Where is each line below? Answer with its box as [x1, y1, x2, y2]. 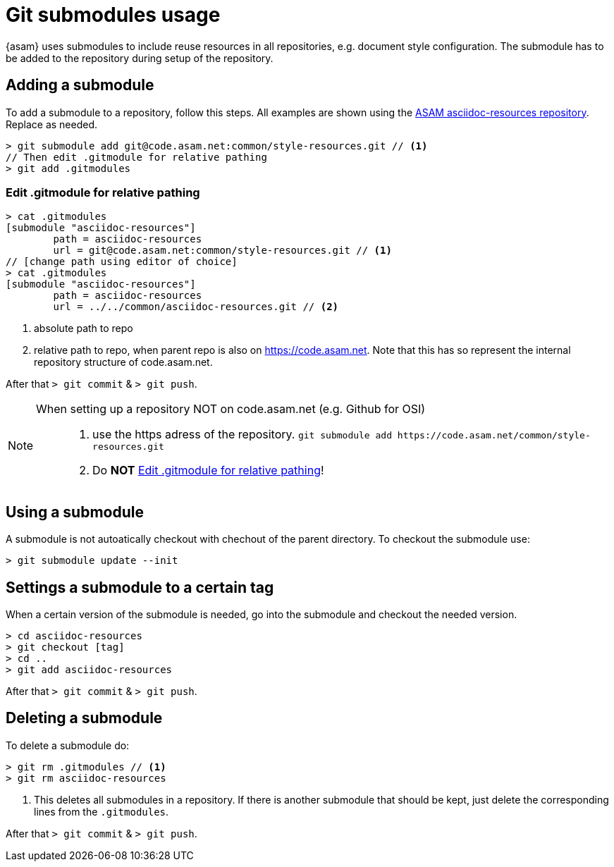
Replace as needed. [6, 118, 98, 130]
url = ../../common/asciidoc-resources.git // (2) [53, 301, 339, 313]
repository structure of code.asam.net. [34, 356, 213, 369]
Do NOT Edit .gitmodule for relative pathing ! [92, 463, 324, 478]
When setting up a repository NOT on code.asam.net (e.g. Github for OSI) [36, 402, 426, 417]
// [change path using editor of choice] [6, 256, 238, 268]
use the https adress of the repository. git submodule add [92, 427, 392, 442]
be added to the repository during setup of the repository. [6, 51, 274, 64]
